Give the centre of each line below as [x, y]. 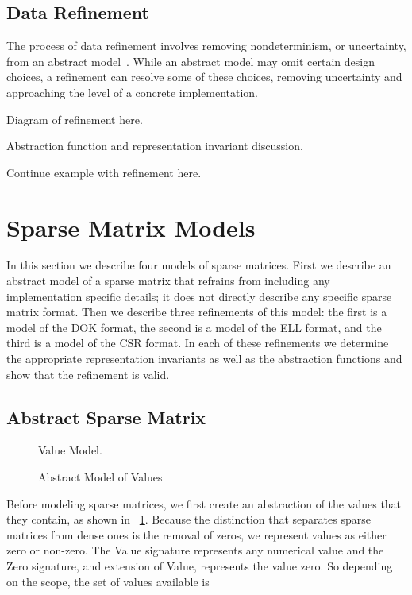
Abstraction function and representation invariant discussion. [155, 146]
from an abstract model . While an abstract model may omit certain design [191, 61]
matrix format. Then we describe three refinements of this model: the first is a [197, 312]
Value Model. [70, 450]
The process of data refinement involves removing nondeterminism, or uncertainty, [206, 46]
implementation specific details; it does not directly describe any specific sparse [199, 296]
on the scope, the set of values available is [108, 581]
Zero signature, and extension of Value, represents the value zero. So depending [200, 566]
